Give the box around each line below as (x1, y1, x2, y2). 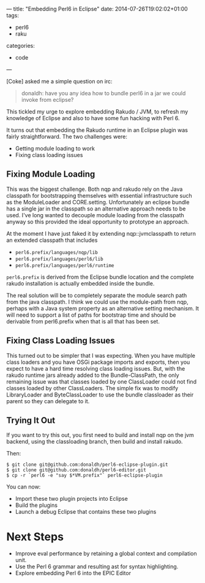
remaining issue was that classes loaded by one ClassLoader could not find (6, 377, 197, 385)
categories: (6, 42, 35, 49)
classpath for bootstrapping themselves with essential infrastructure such (6, 191, 192, 199)
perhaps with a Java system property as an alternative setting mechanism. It (6, 304, 199, 312)
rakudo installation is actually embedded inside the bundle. (6, 279, 155, 287)
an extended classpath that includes (6, 236, 98, 244)
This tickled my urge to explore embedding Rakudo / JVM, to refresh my (6, 108, 188, 115)
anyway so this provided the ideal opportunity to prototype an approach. (6, 218, 190, 225)
